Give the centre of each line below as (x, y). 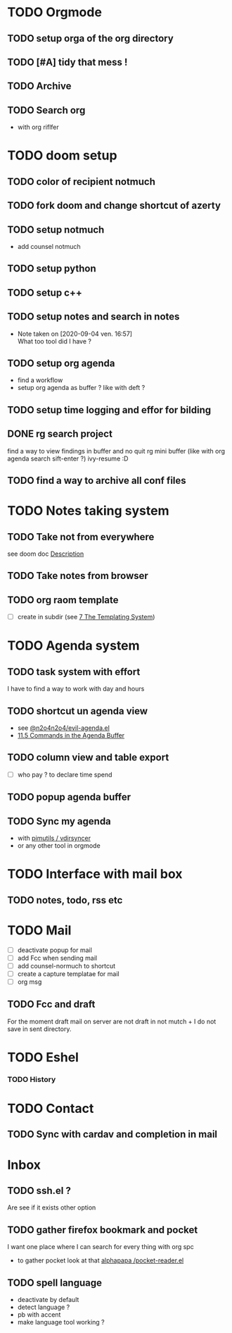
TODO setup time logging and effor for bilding (109, 410)
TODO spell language (54, 1283)
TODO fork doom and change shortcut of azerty (114, 206)
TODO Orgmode (54, 12)
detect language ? (44, 1307)
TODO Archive (39, 86)
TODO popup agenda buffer (69, 797)
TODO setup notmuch (56, 230)
